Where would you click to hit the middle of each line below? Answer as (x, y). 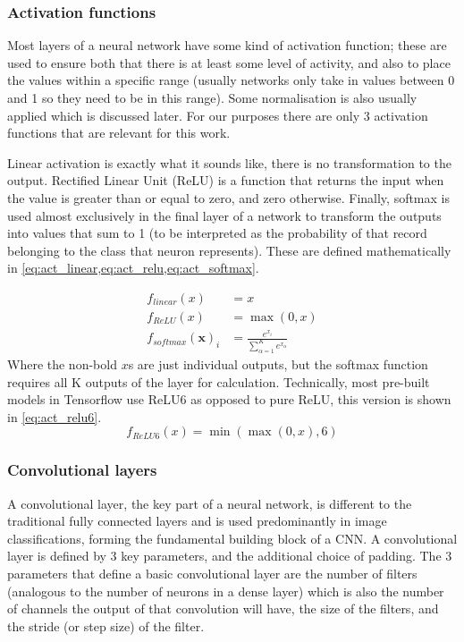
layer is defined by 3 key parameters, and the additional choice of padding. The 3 (230, 556)
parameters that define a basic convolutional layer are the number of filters (212, 573)
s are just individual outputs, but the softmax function (278, 364)
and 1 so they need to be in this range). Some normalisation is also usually (212, 97)
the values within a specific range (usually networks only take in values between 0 (231, 80)
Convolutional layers (82, 470)
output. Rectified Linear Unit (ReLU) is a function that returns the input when (226, 180)
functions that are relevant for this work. (119, 133)
